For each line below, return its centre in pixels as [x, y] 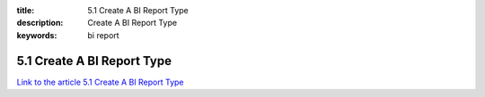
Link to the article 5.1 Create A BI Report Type [100, 82]
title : [26, 10]
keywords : [37, 35]
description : [40, 23]
